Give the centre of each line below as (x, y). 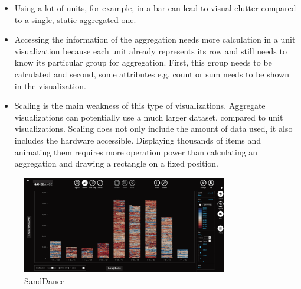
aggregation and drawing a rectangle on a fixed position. (116, 163)
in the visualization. (50, 85)
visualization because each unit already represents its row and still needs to (150, 51)
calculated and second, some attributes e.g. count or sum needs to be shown (152, 74)
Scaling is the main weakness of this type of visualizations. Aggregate (140, 105)
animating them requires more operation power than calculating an (136, 152)
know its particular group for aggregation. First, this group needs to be (143, 62)
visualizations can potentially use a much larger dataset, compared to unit (149, 117)
